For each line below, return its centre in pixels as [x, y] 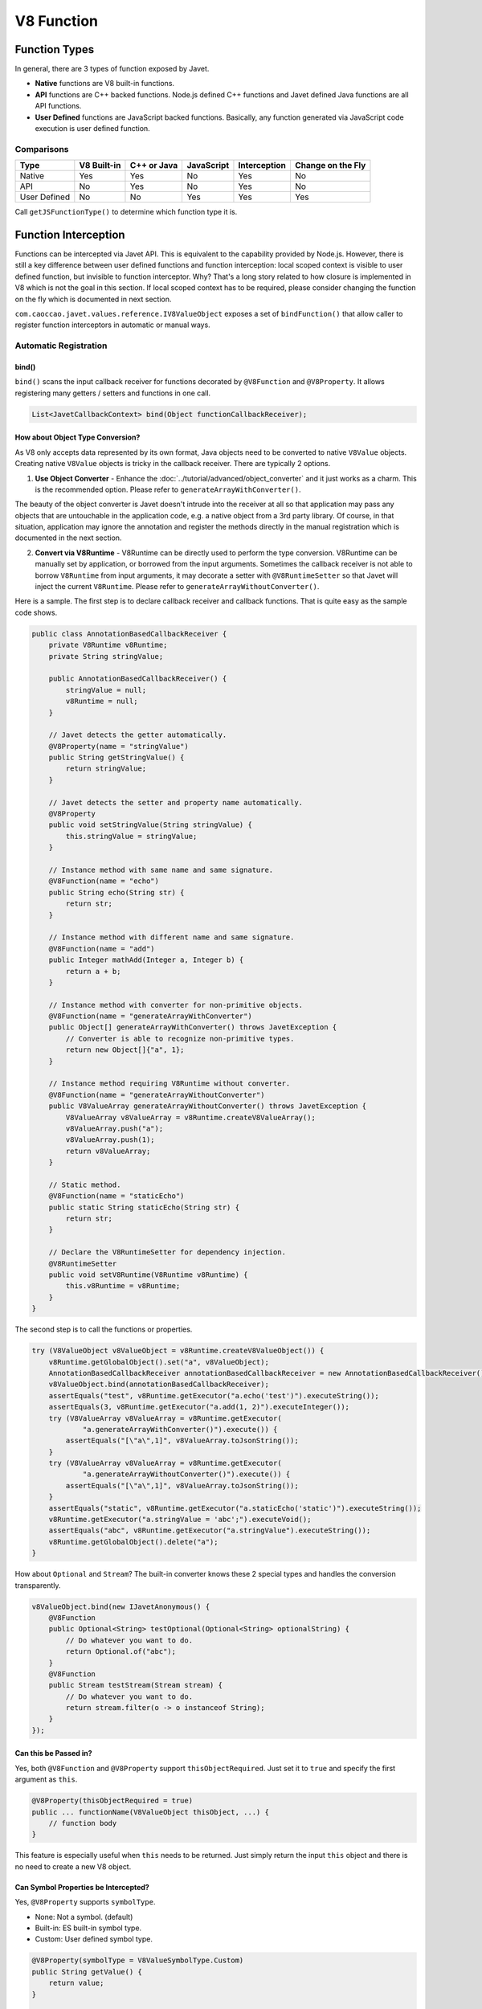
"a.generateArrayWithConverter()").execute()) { [180, 1429]
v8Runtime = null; [102, 702]
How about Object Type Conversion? [78, 437]
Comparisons [42, 149]
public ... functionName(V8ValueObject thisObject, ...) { [150, 1812]
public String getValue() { [87, 1972]
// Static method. [85, 1185]
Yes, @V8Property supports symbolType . [85, 1902]
